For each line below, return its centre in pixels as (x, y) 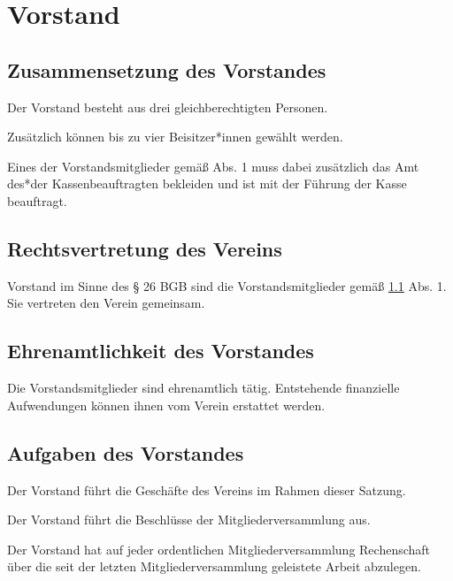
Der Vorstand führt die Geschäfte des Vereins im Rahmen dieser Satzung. (207, 489)
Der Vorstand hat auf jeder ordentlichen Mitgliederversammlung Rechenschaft (219, 549)
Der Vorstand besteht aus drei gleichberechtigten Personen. (168, 107)
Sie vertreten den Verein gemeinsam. (106, 303)
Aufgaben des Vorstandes (126, 452)
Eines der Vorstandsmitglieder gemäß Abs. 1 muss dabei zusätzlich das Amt (213, 166)
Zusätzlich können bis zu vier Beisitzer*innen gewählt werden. (175, 137)
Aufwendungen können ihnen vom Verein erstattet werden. (166, 405)
